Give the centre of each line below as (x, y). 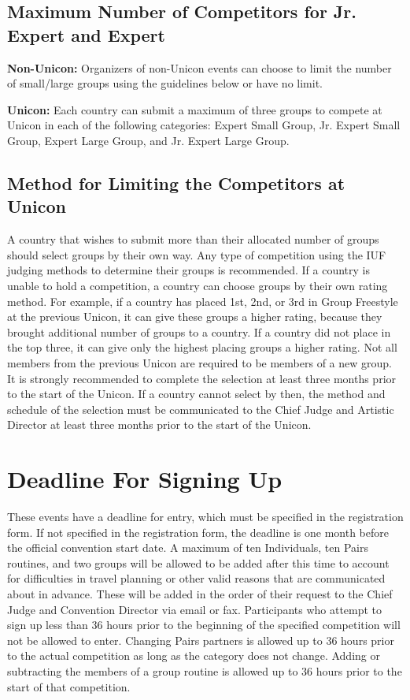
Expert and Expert (86, 34)
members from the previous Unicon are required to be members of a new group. (199, 362)
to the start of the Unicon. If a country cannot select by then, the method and (196, 394)
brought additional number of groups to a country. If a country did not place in (199, 331)
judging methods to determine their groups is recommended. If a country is (188, 270)
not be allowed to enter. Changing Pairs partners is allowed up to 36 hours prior (201, 640)
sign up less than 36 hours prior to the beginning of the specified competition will (204, 625)
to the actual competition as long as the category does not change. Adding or (194, 655)
